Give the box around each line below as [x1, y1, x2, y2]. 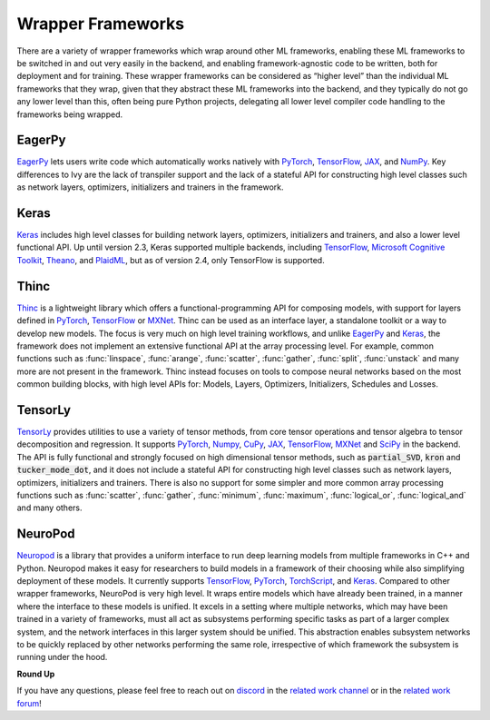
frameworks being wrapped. [16, 109, 123, 120]
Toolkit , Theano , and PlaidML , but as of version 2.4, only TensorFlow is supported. [16, 254, 326, 265]
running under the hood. [16, 652, 108, 663]
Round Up [16, 668, 55, 679]
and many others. [16, 502, 83, 513]
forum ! [16, 697, 43, 708]
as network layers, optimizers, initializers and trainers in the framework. [16, 182, 285, 192]
